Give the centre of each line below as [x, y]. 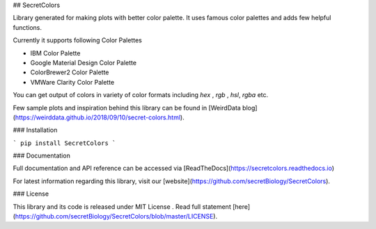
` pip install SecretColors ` [64, 143]
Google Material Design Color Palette [84, 62]
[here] [241, 206]
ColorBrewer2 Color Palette [70, 72]
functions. [27, 27]
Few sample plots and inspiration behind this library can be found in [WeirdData [127, 108]
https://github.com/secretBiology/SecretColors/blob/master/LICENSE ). [116, 217]
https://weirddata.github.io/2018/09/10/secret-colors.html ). [100, 117]
